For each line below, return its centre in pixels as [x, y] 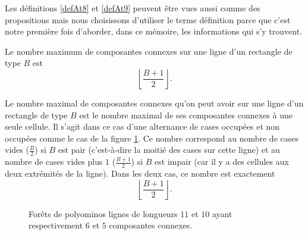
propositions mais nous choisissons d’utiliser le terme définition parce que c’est [148, 19]
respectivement [56, 225]
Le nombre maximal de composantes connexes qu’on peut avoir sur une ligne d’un [154, 103]
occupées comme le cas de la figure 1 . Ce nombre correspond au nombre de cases [152, 138]
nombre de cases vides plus [54, 162]
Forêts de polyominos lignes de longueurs [103, 213]
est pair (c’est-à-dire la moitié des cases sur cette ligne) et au [169, 150]
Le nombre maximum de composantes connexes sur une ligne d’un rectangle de [149, 51]
